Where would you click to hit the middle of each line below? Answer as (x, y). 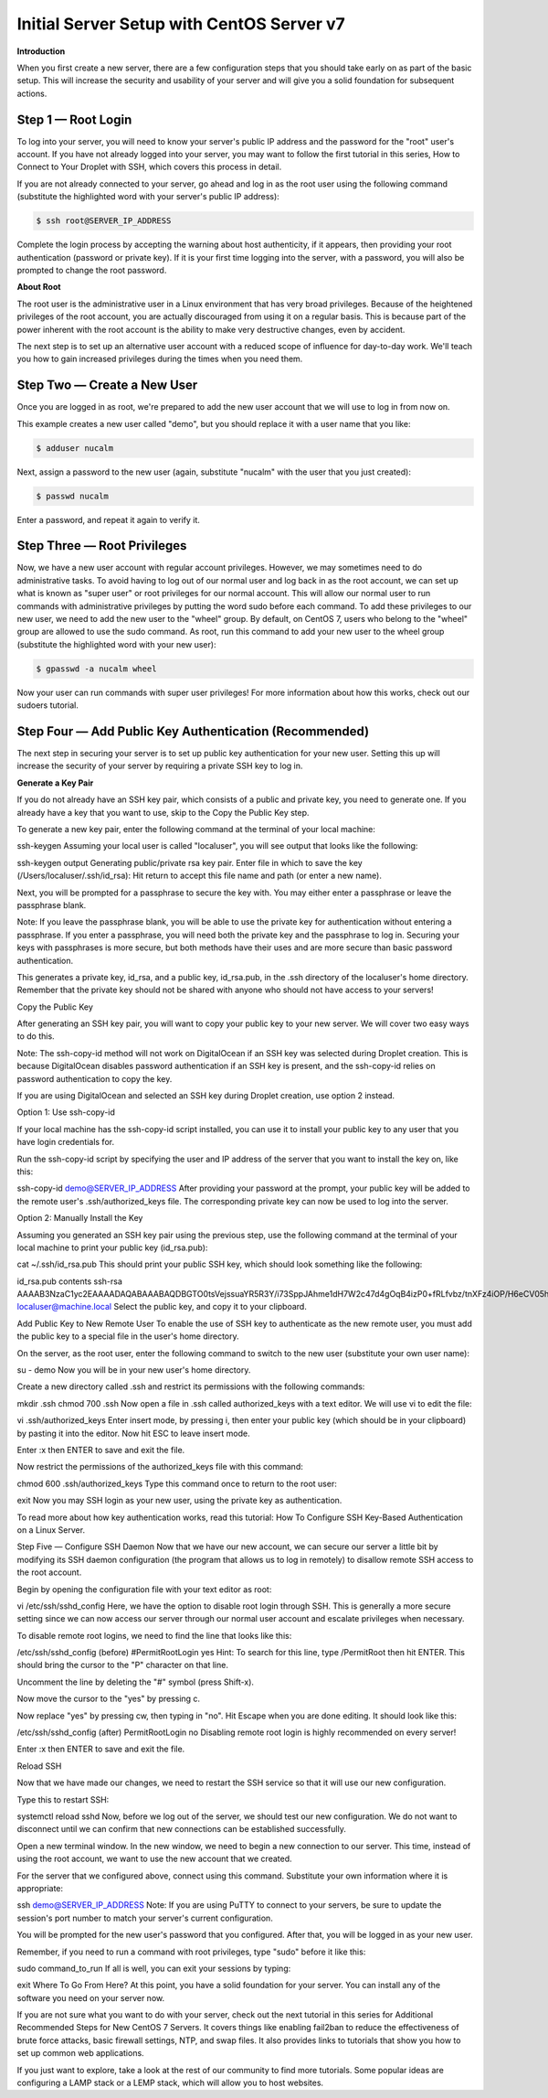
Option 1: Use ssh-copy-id (66, 1112)
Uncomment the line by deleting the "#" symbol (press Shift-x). (136, 1682)
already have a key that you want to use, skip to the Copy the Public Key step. (163, 812)
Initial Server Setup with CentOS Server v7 (181, 24)
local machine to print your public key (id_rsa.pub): (112, 1247)
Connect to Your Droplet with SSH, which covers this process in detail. (149, 167)
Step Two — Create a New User (107, 385)
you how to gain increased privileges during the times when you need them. (160, 359)
